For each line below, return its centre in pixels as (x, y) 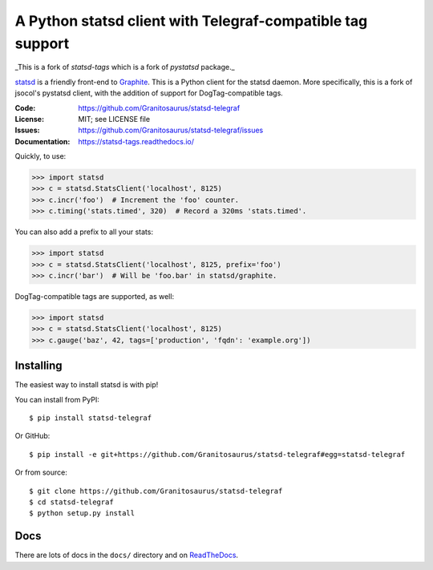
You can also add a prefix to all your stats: (84, 232)
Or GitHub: (32, 436)
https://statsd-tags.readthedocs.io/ (136, 141)
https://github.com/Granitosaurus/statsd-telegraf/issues (171, 130)
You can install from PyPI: (57, 399)
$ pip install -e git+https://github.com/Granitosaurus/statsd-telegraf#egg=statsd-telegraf (217, 454)
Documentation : (42, 141)
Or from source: (41, 472)
